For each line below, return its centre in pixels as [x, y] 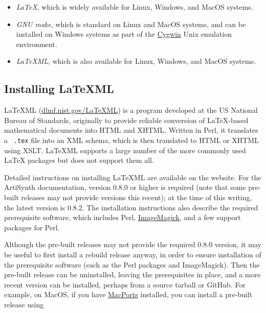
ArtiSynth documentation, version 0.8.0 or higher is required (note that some [125, 187]
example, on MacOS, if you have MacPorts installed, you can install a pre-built [128, 294]
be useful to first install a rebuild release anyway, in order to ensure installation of [133, 254]
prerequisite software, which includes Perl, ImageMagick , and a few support [123, 217]
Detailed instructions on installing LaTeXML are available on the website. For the [133, 177]
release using [24, 304]
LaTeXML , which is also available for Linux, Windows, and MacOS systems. [136, 61]
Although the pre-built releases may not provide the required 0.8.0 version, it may [133, 244]
